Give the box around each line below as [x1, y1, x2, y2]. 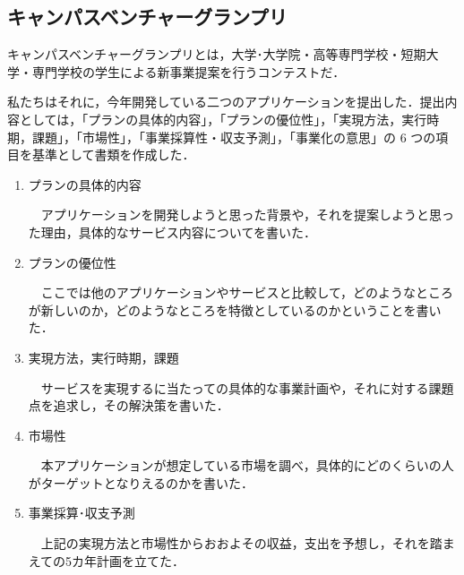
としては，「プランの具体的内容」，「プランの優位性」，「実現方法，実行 [19, 109, 427, 128]
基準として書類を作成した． [31, 145, 195, 164]
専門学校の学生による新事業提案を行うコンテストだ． [31, 62, 346, 81]
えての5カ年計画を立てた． [28, 551, 185, 570]
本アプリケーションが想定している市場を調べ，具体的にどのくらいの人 [40, 456, 454, 475]
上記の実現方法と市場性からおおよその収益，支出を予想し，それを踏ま [40, 534, 455, 553]
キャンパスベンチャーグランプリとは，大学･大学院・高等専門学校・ [7, 45, 401, 64]
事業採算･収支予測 [28, 503, 135, 522]
